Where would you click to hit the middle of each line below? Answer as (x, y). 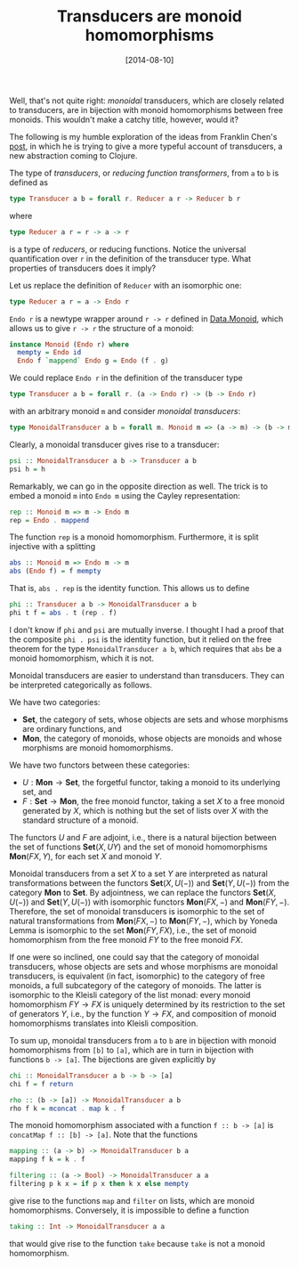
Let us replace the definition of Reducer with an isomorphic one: (125, 285)
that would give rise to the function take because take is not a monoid (137, 1243)
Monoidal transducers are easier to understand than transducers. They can (147, 675)
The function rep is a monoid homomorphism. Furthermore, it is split (134, 537)
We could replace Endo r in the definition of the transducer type (126, 378)
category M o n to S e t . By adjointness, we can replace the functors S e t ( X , (143, 892)
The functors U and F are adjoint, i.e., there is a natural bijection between (143, 837)
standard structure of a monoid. (81, 820)
